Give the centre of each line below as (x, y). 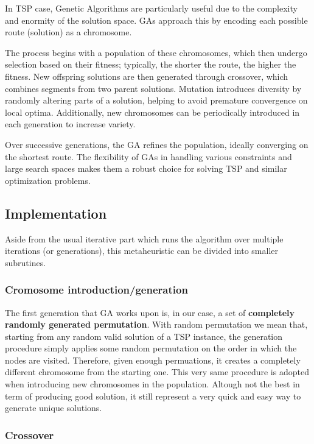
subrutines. (26, 262)
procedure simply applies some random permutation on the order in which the (151, 348)
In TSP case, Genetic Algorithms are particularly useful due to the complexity (151, 8)
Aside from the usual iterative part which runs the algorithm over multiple (144, 238)
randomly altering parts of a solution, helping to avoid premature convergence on (156, 100)
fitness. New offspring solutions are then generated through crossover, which (147, 76)
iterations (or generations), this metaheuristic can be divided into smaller (141, 251)
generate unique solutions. (54, 408)
